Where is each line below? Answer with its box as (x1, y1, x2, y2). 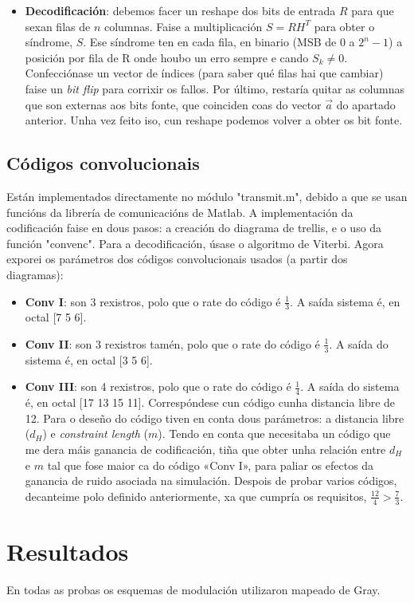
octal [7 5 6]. (25, 309, 87, 325)
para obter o (314, 18, 375, 34)
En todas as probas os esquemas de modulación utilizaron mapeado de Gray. (6, 581, 381, 597)
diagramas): (6, 266, 64, 282)
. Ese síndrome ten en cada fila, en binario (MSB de (83, 33, 337, 50)
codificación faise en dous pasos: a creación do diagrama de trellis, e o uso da (6, 219, 382, 236)
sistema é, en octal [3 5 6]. (25, 351, 153, 368)
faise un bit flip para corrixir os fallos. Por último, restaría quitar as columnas (25, 80, 405, 97)
